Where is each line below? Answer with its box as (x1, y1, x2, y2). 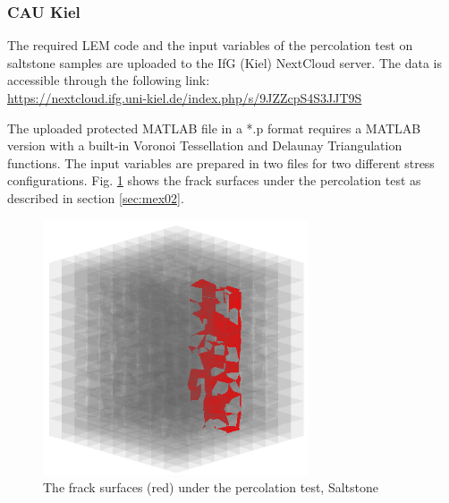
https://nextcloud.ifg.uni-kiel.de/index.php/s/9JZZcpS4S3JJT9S (7, 89, 362, 107)
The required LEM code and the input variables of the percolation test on (7, 36, 413, 55)
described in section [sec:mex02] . (7, 188, 184, 207)
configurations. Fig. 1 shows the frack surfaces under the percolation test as (7, 171, 421, 190)
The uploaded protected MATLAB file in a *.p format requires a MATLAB (7, 118, 421, 137)
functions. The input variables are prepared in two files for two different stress (7, 153, 435, 172)
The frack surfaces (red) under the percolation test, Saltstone (43, 478, 379, 497)
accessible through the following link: (7, 71, 210, 90)
